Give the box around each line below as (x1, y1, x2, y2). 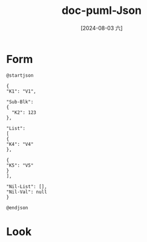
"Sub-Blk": (6, 99, 34, 105)
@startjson (6, 72, 34, 79)
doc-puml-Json (61, 4, 142, 18)
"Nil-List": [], (6, 183, 47, 189)
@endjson (6, 204, 28, 211)
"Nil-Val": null (6, 189, 47, 195)
